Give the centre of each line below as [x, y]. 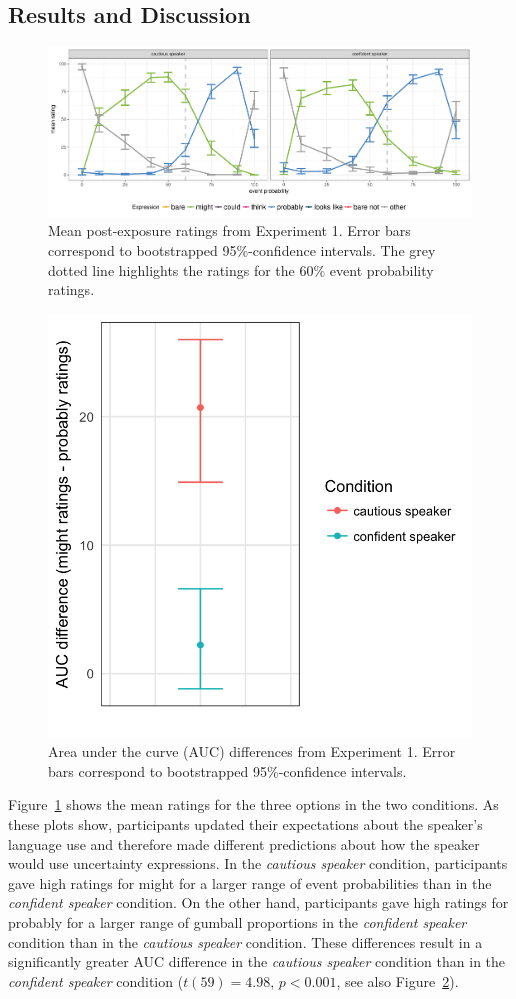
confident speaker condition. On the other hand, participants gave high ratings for [258, 902]
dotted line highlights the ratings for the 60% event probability [241, 269]
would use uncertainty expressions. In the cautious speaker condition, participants [258, 863]
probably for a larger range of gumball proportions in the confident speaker [237, 922]
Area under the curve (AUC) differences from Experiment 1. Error [252, 751]
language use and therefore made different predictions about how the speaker [244, 843]
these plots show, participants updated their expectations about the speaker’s [245, 824]
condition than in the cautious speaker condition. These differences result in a [245, 941]
